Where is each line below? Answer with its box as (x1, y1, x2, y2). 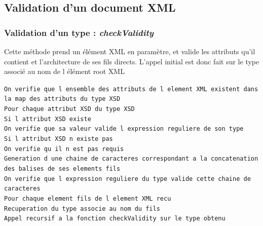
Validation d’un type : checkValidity (4, 26, 154, 39)
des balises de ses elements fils (4, 165, 121, 173)
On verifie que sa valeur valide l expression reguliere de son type (4, 125, 244, 133)
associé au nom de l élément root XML (4, 66, 125, 77)
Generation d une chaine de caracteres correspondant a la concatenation (4, 155, 258, 163)
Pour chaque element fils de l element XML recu (4, 195, 171, 202)
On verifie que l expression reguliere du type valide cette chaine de (4, 175, 251, 182)
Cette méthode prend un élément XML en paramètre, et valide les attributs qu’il (4, 46, 255, 56)
